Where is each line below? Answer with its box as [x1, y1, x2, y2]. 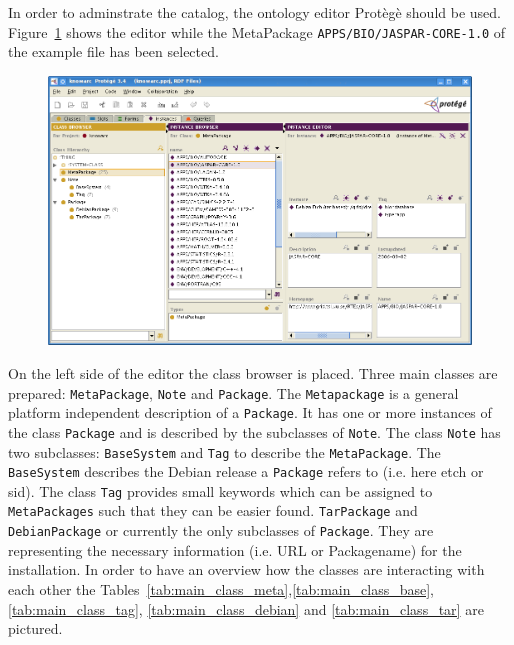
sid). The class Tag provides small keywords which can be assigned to [8, 480, 433, 501]
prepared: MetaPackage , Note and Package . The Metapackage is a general [8, 382, 459, 403]
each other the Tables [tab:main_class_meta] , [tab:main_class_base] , [8, 578, 434, 599]
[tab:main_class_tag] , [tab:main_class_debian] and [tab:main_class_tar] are [8, 598, 484, 619]
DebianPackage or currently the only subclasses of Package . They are [8, 520, 434, 541]
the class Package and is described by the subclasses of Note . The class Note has [8, 421, 501, 442]
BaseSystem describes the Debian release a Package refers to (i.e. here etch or [8, 461, 484, 482]
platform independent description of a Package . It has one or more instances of [8, 402, 492, 423]
